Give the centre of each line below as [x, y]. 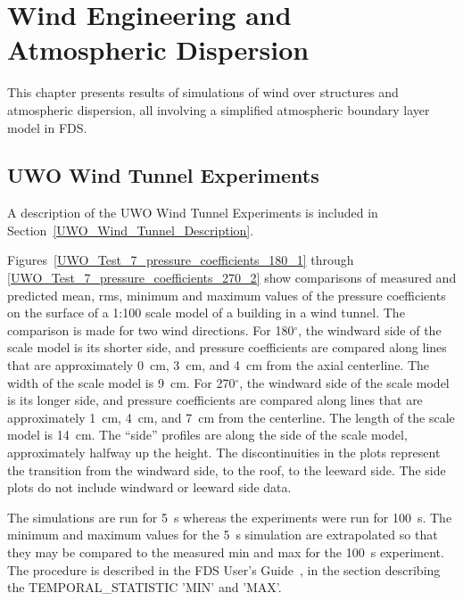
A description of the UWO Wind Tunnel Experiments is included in [193, 213]
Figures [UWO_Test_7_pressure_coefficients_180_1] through [181, 260]
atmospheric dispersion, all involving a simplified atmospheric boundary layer [219, 109]
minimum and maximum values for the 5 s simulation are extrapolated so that [223, 535]
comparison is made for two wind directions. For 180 [151, 329]
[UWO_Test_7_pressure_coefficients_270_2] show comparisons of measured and [232, 278]
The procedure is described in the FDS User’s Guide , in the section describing [224, 569]
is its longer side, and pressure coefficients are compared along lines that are [215, 400]
